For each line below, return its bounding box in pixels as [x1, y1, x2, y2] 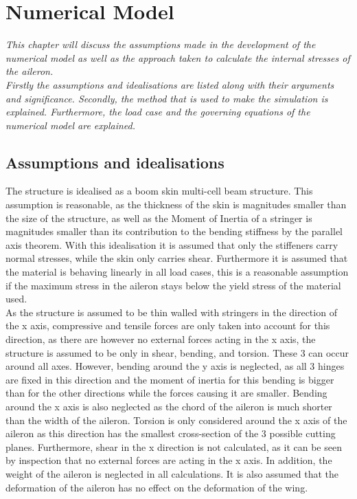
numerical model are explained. [5, 118, 136, 132]
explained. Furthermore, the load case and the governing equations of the [5, 104, 310, 119]
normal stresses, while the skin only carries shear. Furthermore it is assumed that [5, 251, 348, 265]
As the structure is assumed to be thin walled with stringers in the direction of [5, 304, 337, 319]
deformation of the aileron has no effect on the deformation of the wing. [5, 480, 308, 494]
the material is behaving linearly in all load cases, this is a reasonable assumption [5, 265, 349, 279]
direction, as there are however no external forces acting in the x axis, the [5, 332, 316, 346]
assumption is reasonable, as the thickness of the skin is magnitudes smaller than [5, 197, 347, 212]
